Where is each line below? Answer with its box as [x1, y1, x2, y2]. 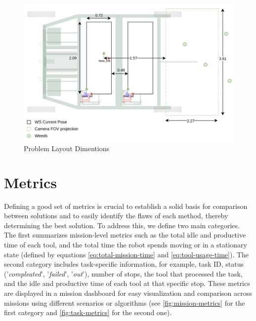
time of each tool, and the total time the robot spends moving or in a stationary [4, 239, 247, 249]
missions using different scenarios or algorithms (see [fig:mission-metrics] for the [4, 297, 245, 308]
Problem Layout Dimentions [24, 143, 109, 153]
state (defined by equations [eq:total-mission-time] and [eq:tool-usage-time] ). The [4, 249, 249, 259]
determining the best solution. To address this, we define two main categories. [4, 220, 240, 230]
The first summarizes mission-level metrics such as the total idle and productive [4, 230, 246, 240]
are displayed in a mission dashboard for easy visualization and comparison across [4, 287, 252, 298]
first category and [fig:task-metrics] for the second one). [4, 307, 172, 318]
